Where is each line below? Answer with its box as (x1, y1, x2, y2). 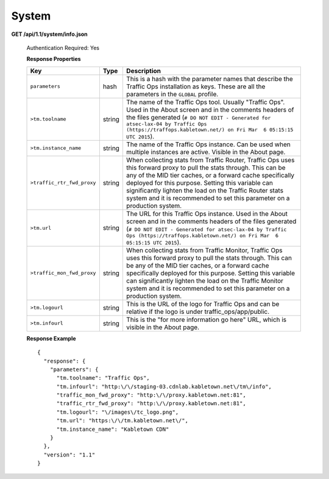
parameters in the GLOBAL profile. (126, 90, 219, 98)
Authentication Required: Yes (26, 44, 100, 51)
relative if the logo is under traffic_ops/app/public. (126, 307, 270, 316)
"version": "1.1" (43, 451, 96, 458)
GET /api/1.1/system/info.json (11, 30, 88, 38)
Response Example (26, 335, 76, 342)
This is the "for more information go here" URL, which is (126, 315, 287, 324)
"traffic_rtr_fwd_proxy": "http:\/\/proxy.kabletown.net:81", (56, 400, 246, 407)
